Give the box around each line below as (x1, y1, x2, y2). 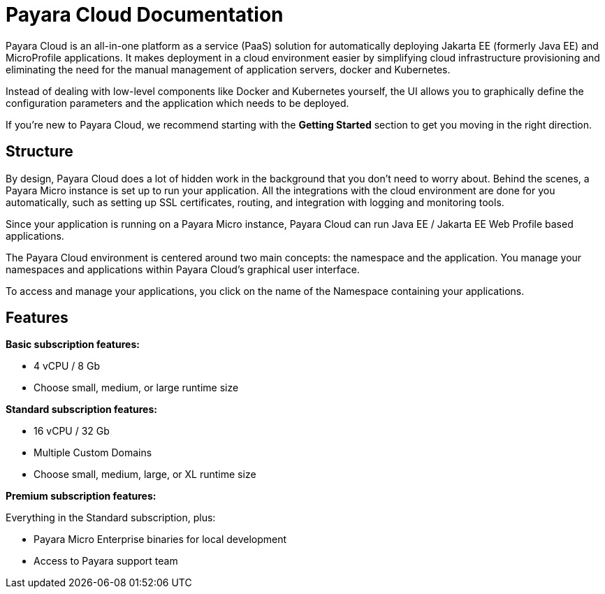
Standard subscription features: (6, 403, 157, 416)
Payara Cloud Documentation (6, 3, 284, 27)
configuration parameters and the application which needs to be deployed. (6, 96, 349, 109)
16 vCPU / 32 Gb (34, 425, 110, 437)
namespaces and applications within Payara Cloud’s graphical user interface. (6, 263, 360, 275)
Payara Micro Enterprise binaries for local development (34, 533, 287, 546)
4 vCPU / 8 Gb (34, 360, 100, 372)
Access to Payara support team (34, 555, 178, 567)
